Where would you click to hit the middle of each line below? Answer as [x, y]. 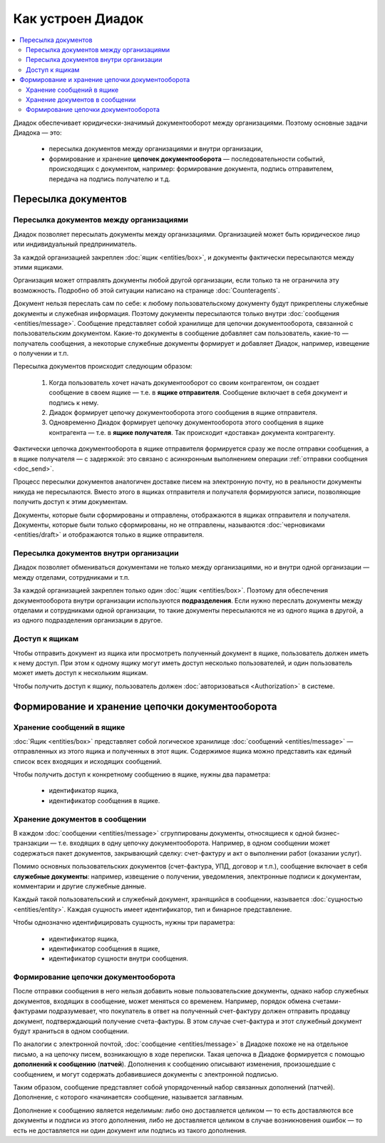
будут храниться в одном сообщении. [71, 1031]
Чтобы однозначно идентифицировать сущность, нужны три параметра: [124, 923]
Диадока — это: [37, 133]
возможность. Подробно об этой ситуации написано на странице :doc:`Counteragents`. [147, 290]
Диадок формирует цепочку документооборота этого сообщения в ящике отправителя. [183, 413]
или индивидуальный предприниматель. [75, 244]
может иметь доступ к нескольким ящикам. [81, 673]
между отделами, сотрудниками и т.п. [71, 577]
